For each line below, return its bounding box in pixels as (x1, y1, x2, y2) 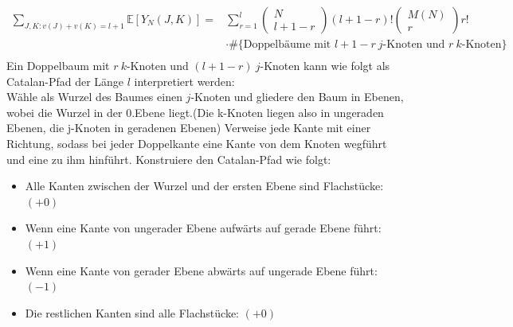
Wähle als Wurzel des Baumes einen (6, 88, 182, 105)
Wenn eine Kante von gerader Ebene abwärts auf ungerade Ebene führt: (25, 262, 378, 278)
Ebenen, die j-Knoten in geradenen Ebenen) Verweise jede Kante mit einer (6, 119, 371, 136)
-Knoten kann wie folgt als (260, 57, 390, 74)
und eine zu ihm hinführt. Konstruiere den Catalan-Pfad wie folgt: (6, 150, 331, 167)
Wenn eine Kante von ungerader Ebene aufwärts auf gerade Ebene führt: (25, 220, 382, 236)
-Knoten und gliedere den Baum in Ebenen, (190, 88, 404, 105)
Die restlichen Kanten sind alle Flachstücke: (25, 304, 239, 321)
